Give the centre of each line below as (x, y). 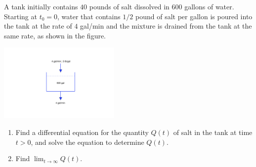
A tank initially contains (41, 6)
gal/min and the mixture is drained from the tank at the (166, 26)
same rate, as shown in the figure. (55, 35)
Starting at (21, 16)
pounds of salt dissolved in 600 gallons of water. (162, 6)
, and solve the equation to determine (87, 142)
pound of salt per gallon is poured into (194, 16)
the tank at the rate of (38, 26)
